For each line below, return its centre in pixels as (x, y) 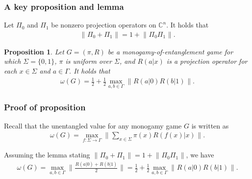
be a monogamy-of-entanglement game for (170, 51)
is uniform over (88, 61)
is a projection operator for (207, 61)
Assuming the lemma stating (47, 155)
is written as (210, 125)
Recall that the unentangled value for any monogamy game (93, 125)
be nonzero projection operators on (104, 25)
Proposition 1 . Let (34, 51)
